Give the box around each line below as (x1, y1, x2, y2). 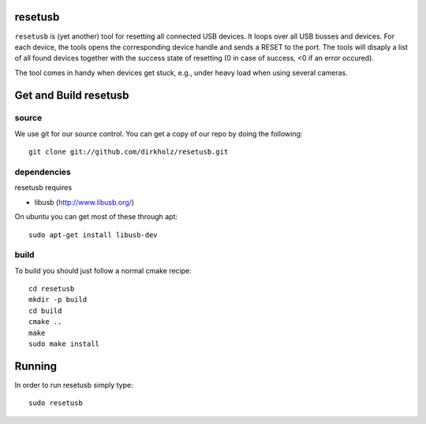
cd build (28, 306, 62, 315)
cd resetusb (28, 285, 75, 293)
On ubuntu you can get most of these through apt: (14, 212, 177, 221)
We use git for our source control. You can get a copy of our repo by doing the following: (14, 128, 303, 138)
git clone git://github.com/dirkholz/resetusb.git (28, 147, 229, 157)
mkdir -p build (28, 296, 88, 304)
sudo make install (28, 340, 100, 348)
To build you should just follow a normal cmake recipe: (14, 266, 192, 275)
